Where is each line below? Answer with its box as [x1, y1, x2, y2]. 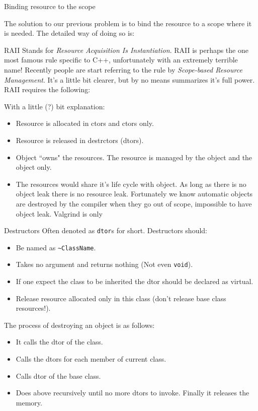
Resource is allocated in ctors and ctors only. [16, 118, 154, 128]
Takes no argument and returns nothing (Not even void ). [16, 259, 193, 269]
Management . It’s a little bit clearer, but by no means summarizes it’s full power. [4, 74, 255, 85]
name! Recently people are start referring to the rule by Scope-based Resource [4, 64, 242, 75]
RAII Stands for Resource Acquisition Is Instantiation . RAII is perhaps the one [4, 44, 248, 55]
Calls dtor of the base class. [16, 370, 101, 381]
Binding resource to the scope [4, 1, 96, 11]
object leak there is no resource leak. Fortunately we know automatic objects [16, 188, 253, 199]
